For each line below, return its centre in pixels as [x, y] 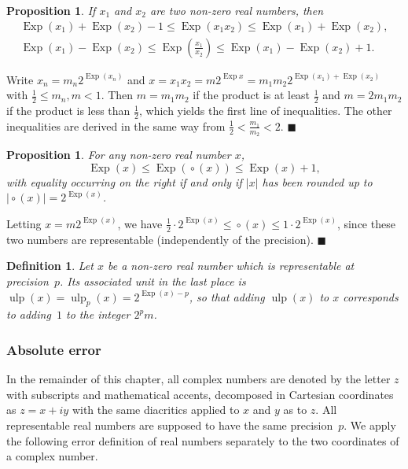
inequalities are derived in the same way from [116, 126]
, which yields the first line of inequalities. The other [265, 111]
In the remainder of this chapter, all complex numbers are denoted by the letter [198, 379]
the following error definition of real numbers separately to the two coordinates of [203, 440]
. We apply [370, 425]
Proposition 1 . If [51, 10]
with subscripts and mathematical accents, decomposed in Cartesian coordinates [200, 394]
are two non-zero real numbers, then [237, 10]
